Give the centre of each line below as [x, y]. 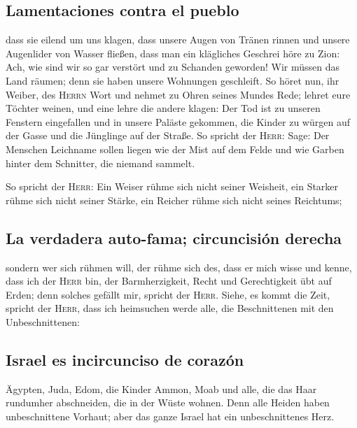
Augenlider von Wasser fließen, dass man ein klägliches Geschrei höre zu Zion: [173, 53]
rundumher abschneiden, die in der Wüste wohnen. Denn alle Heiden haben [168, 402]
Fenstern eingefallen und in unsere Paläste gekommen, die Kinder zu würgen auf [178, 121]
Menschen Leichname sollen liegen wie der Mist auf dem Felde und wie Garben [175, 149]
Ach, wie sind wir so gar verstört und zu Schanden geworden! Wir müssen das [173, 67]
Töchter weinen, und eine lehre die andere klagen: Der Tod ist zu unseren [163, 108]
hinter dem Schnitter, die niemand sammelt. [100, 163]
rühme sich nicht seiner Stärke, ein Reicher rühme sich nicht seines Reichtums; [174, 200]
